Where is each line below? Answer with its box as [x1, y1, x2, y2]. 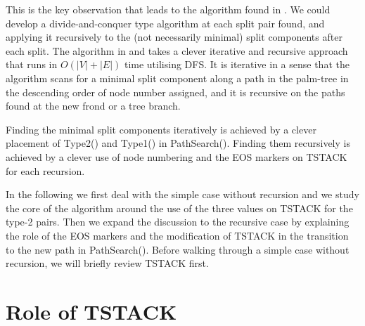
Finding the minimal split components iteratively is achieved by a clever [6, 122, 316, 136]
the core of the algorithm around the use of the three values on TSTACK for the [6, 200, 353, 215]
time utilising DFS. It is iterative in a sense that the [124, 57, 350, 72]
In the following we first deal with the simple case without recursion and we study [6, 187, 359, 202]
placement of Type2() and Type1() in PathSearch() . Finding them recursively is [6, 136, 350, 150]
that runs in [6, 57, 58, 72]
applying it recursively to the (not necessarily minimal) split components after [6, 30, 342, 44]
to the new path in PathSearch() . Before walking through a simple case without [6, 242, 350, 256]
